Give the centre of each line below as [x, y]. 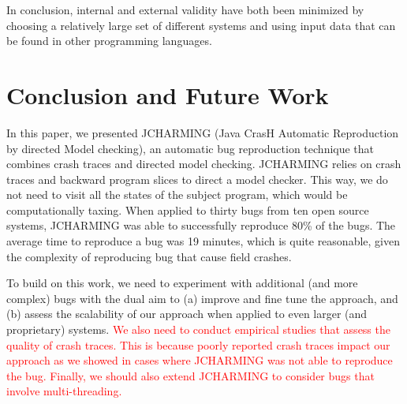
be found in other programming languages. [109, 41]
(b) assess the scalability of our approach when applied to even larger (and [187, 314]
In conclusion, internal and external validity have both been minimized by [185, 9]
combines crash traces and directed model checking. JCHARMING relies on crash [204, 164]
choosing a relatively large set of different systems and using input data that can [201, 25]
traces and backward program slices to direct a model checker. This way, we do [197, 179]
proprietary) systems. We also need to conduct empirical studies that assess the [198, 329]
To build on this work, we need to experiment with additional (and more [182, 283]
